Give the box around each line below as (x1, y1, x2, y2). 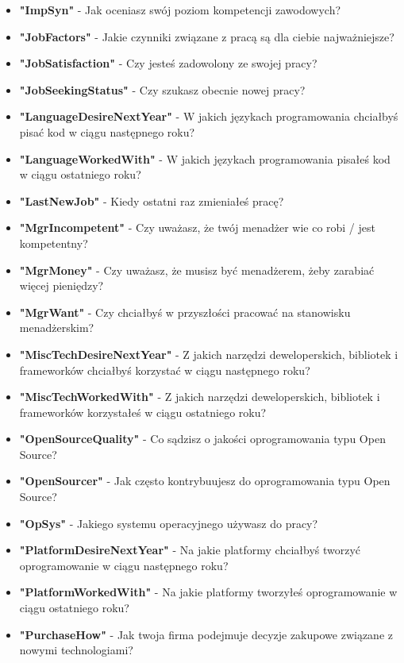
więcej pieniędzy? (19, 277, 104, 294)
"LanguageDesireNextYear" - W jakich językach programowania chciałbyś (19, 108, 398, 125)
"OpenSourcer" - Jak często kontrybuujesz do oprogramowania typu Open (19, 472, 391, 489)
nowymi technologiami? (19, 642, 133, 658)
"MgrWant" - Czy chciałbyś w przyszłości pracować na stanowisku (19, 303, 351, 320)
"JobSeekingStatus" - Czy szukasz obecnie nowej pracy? (19, 81, 306, 98)
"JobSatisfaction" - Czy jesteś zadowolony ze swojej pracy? (19, 55, 317, 71)
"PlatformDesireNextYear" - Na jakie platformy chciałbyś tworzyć (19, 542, 361, 558)
